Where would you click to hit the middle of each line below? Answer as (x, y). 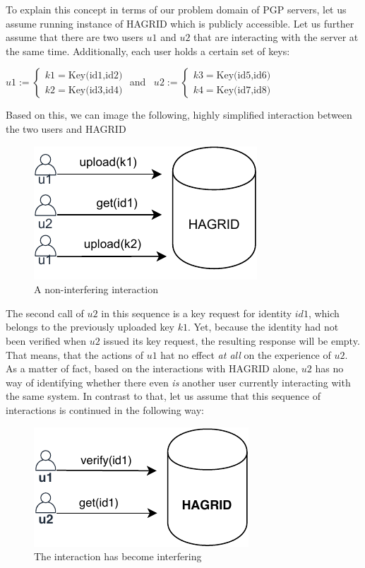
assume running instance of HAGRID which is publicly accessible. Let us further (180, 23)
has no (329, 368)
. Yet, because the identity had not (263, 327)
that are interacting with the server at (276, 37)
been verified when (46, 340)
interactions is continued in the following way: (105, 409)
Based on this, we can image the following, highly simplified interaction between (179, 115)
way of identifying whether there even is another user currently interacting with (178, 382)
